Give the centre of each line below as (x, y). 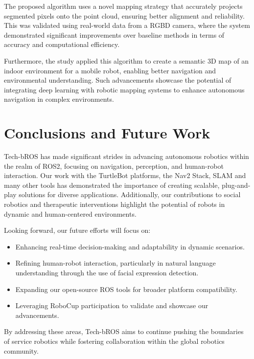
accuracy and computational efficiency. (62, 44)
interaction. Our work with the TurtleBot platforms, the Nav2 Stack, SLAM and (125, 175)
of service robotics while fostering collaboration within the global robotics (114, 341)
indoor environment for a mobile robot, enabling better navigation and (110, 70)
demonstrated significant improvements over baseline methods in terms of (114, 34)
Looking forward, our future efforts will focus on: (77, 230)
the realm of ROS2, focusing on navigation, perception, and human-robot (114, 166)
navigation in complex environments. (59, 99)
